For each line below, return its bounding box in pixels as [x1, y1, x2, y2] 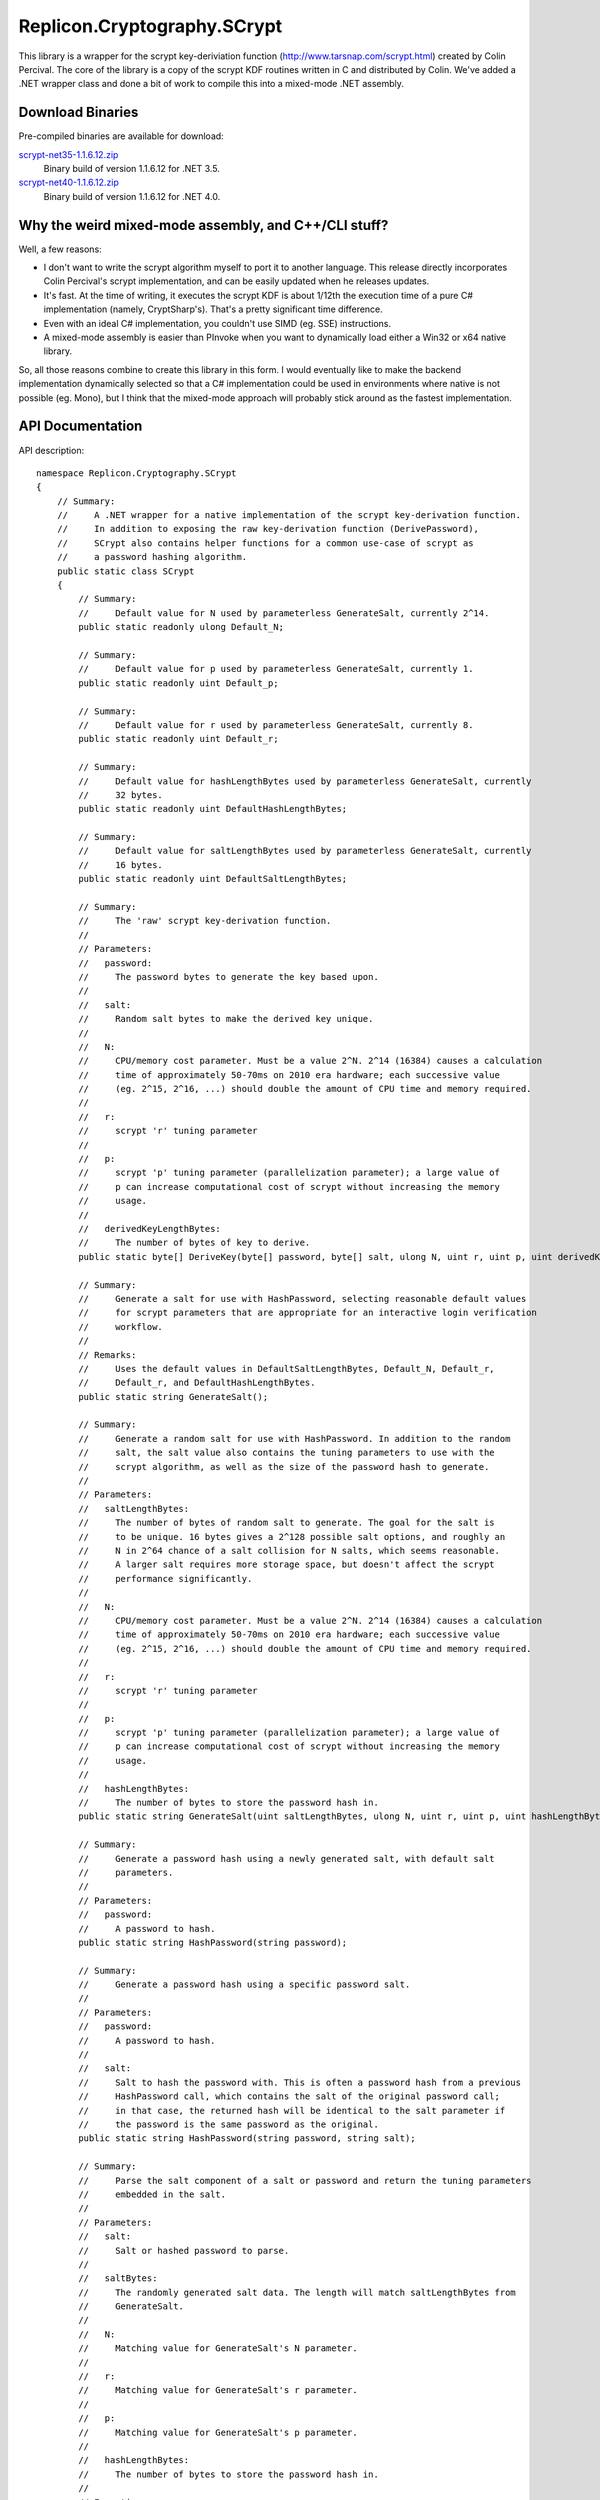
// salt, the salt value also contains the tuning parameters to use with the [78, 1447, 495, 1459]
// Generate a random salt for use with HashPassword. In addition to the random [78, 1433, 511, 1444]
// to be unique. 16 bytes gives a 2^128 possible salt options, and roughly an [78, 1531, 506, 1542]
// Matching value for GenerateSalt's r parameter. [78, 2385, 359, 2396]
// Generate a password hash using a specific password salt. [78, 1979, 411, 1990]
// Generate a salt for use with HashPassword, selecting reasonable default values [78, 1293, 527, 1304]
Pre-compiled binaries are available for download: [18, 130, 224, 142]
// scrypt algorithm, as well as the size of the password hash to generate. [78, 1461, 490, 1472]
